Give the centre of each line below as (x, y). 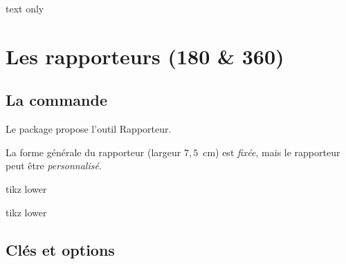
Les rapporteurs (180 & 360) (145, 56)
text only (25, 8)
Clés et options (60, 249)
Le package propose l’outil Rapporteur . (89, 129)
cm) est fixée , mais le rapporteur (272, 152)
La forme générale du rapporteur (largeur (93, 152)
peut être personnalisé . (54, 166)
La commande (56, 100)
